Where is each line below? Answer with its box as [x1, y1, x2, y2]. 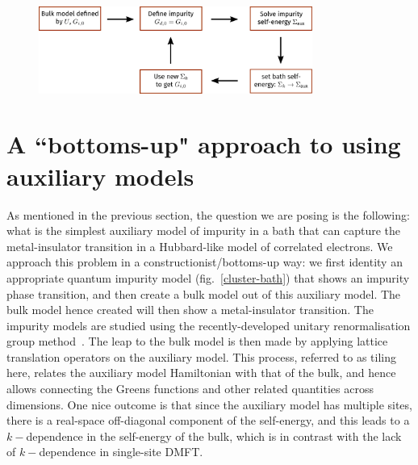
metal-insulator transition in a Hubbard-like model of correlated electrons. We [6, 237, 393, 254]
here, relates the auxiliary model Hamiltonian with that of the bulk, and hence [6, 364, 396, 381]
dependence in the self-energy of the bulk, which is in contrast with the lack [26, 427, 402, 444]
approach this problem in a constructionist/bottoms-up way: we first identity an [6, 253, 403, 270]
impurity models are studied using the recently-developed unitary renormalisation [6, 316, 411, 333]
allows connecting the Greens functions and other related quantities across [6, 380, 374, 397]
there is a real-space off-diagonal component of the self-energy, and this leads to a [6, 412, 410, 429]
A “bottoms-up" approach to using [6, 128, 401, 161]
